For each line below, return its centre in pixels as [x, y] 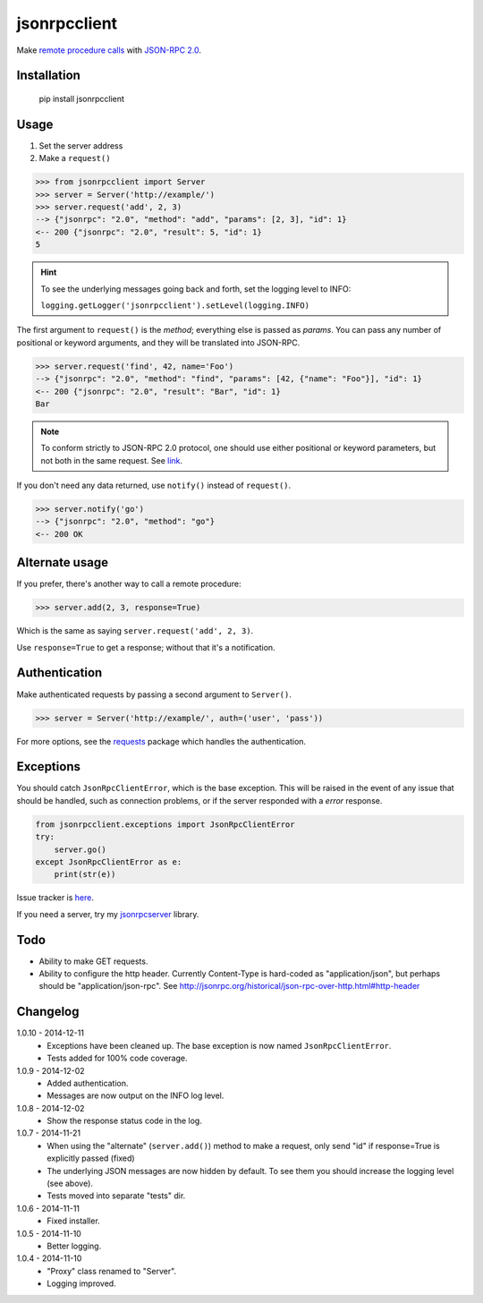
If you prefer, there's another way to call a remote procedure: [129, 584]
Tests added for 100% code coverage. [117, 1058]
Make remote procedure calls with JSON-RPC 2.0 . [109, 50]
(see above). [70, 1184]
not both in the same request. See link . [112, 460]
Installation [48, 76]
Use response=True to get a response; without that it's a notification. [146, 647]
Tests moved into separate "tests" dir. [116, 1196]
